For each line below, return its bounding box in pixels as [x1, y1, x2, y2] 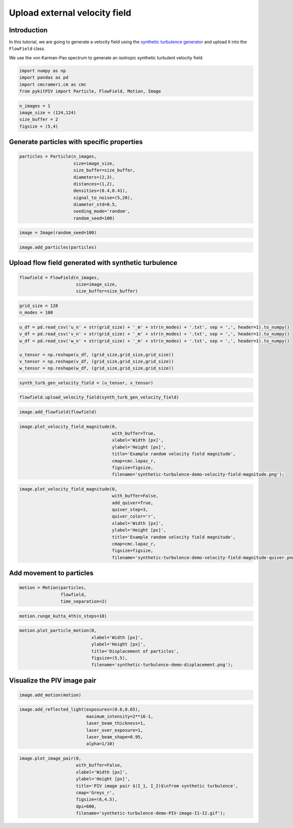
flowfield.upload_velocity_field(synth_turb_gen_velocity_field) [19, 395, 179, 400]
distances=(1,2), [73, 181, 115, 187]
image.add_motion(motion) [19, 692, 82, 698]
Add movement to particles [9, 569, 94, 577]
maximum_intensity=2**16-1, [86, 713, 153, 719]
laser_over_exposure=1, [86, 727, 144, 733]
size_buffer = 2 [19, 117, 59, 122]
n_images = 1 [19, 103, 51, 109]
